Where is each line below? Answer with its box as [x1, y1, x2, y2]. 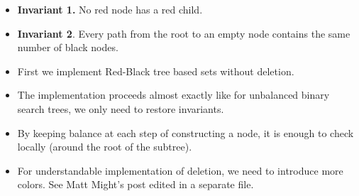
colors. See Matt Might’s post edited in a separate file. [17, 177, 254, 192]
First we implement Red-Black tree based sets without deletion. [17, 63, 294, 78]
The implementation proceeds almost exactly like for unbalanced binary [17, 87, 330, 102]
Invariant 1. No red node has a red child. [17, 2, 203, 16]
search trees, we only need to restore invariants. [17, 101, 224, 116]
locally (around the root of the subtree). [17, 139, 192, 154]
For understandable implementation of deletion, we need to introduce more [17, 163, 343, 178]
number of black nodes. [17, 40, 118, 55]
